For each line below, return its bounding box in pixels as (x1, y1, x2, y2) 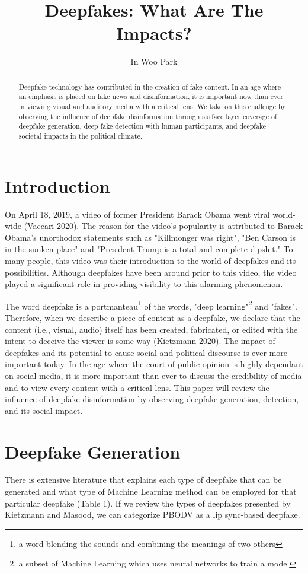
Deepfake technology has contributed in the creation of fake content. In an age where (18, 81, 281, 91)
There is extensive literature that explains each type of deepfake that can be (5, 473, 282, 486)
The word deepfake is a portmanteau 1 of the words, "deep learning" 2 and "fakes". (5, 298, 297, 312)
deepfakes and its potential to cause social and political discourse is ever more (5, 346, 288, 358)
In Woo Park (130, 55, 178, 68)
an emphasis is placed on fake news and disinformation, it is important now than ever (18, 91, 283, 101)
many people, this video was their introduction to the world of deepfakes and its (5, 254, 296, 266)
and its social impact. (5, 404, 83, 416)
